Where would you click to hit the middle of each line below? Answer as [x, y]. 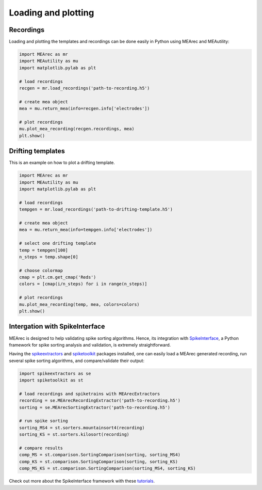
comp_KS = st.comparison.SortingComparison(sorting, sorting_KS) [98, 461]
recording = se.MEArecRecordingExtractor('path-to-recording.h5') [100, 401]
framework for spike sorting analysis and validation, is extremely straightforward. [90, 345]
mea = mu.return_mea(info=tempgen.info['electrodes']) [86, 230]
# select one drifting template [58, 243]
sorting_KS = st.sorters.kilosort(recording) [74, 435]
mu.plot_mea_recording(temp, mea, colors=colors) [79, 304]
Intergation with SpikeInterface [57, 326]
